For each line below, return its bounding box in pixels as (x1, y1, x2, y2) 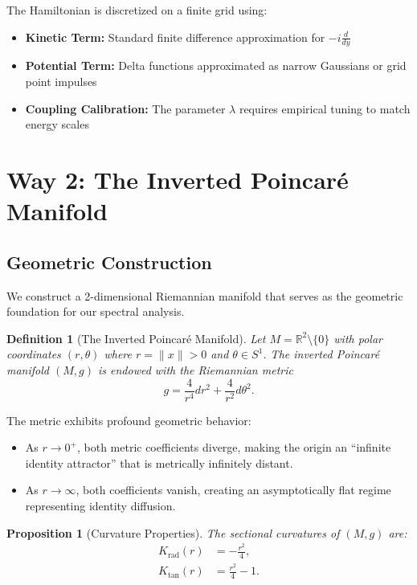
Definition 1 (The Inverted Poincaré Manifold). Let (6, 329, 266, 346)
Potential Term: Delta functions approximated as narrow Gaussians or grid (25, 57, 407, 74)
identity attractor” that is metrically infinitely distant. (25, 454, 293, 471)
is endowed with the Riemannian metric (97, 361, 293, 378)
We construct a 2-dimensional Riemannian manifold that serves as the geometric (6, 287, 403, 304)
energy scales (25, 116, 89, 133)
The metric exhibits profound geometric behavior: (6, 411, 251, 428)
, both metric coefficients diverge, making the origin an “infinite (76, 439, 391, 456)
